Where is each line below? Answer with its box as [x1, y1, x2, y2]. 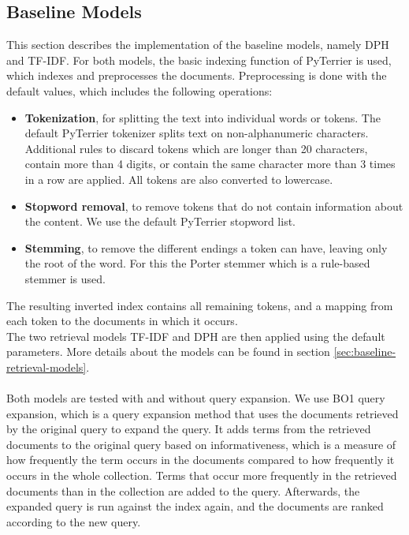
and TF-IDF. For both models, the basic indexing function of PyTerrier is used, [6, 51, 392, 68]
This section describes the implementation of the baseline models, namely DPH [6, 36, 389, 53]
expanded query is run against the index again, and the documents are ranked [6, 498, 384, 514]
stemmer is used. [24, 270, 106, 286]
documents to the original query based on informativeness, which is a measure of [6, 436, 396, 452]
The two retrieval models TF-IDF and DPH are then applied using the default [6, 327, 385, 344]
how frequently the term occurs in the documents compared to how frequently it [6, 451, 395, 468]
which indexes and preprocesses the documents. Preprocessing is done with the [6, 67, 387, 84]
